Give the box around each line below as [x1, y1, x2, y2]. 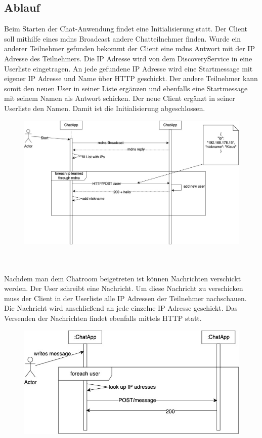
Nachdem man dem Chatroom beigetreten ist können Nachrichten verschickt [4, 273, 241, 283]
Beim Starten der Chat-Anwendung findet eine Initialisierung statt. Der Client [4, 23, 247, 34]
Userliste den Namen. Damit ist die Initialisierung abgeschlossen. [4, 102, 205, 113]
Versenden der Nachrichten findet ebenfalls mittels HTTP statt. [4, 312, 202, 323]
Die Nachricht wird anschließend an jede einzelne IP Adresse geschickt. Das [4, 303, 238, 313]
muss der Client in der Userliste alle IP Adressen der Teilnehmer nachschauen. [4, 293, 247, 303]
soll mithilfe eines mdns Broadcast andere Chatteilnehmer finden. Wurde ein [4, 33, 241, 44]
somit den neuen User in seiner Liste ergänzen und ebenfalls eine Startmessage [4, 83, 248, 93]
